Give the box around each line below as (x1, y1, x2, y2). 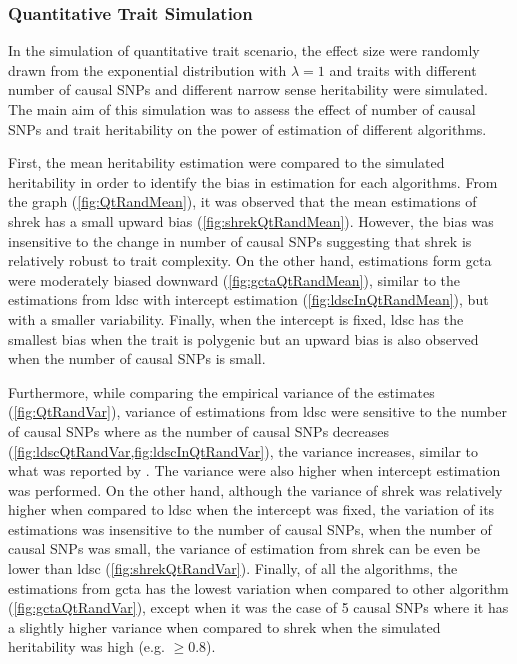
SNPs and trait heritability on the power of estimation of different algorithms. (8, 118, 487, 139)
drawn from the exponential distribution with (8, 59, 287, 80)
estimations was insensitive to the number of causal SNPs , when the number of (8, 518, 492, 539)
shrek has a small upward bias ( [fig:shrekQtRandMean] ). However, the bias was (8, 210, 494, 231)
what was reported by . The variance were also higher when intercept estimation (8, 460, 501, 481)
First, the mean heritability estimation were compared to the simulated (8, 152, 445, 173)
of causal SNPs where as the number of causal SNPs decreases (8, 420, 389, 441)
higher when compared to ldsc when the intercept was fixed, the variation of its (8, 499, 495, 520)
